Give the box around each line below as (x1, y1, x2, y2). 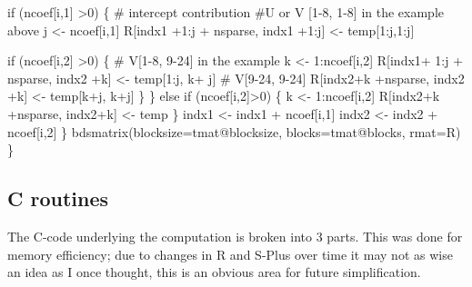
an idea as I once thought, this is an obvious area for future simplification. (7, 262, 421, 282)
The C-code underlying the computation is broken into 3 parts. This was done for (7, 226, 463, 245)
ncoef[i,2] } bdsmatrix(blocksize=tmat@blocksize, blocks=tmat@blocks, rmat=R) (7, 122, 461, 141)
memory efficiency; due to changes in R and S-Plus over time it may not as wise (7, 244, 453, 263)
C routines (7, 184, 109, 213)
